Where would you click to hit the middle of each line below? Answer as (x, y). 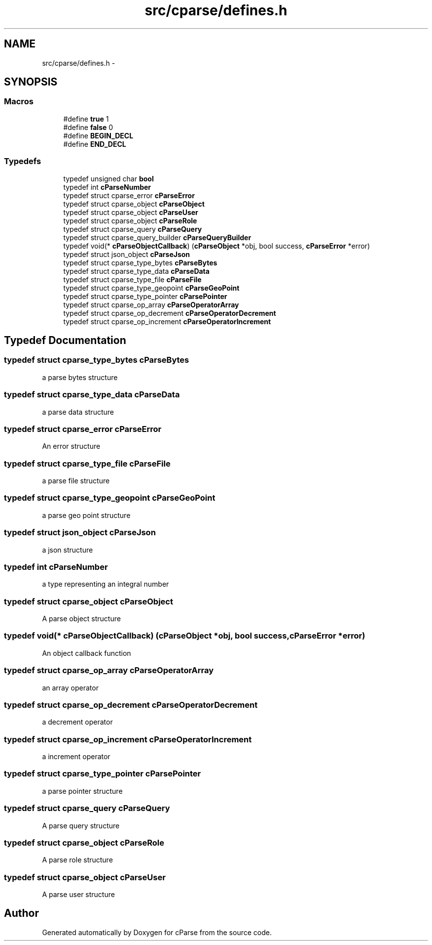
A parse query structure (81, 825)
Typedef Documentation (65, 340)
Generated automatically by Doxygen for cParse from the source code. (157, 932)
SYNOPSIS (31, 82)
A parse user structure (78, 895)
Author (21, 913)
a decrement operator (77, 722)
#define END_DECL (95, 144)
